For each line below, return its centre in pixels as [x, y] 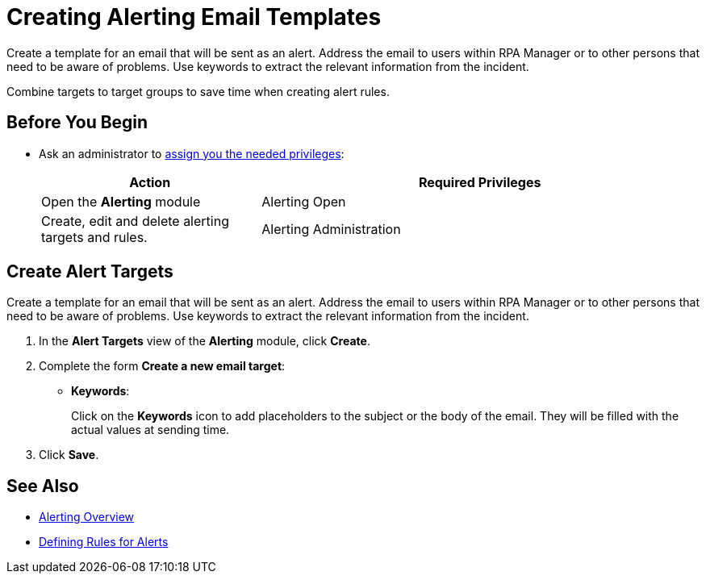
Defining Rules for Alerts [104, 542]
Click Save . [69, 455]
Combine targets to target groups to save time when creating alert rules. [198, 91]
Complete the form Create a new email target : [162, 366]
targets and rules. [94, 237]
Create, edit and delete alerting [135, 221]
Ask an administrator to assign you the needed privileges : [192, 153]
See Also [43, 486]
